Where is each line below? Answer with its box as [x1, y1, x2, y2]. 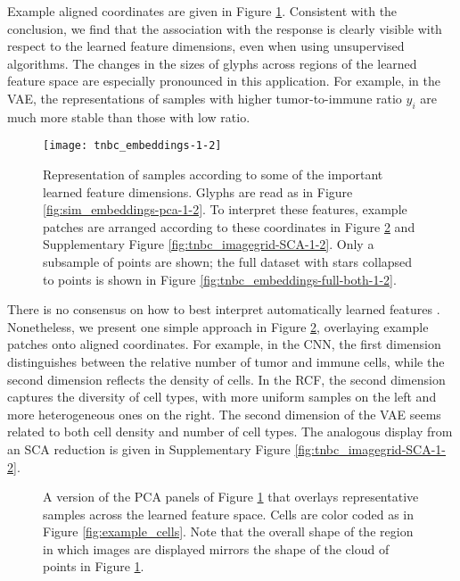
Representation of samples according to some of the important [43, 165, 383, 184]
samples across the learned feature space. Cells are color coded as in [43, 504, 414, 523]
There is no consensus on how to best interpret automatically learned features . [7, 300, 440, 319]
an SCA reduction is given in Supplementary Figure [7, 439, 291, 458]
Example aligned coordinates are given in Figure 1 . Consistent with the [7, 2, 398, 20]
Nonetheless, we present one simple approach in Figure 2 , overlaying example [7, 317, 429, 336]
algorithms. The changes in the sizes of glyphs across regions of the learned [7, 54, 417, 72]
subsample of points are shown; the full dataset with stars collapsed [43, 252, 413, 270]
